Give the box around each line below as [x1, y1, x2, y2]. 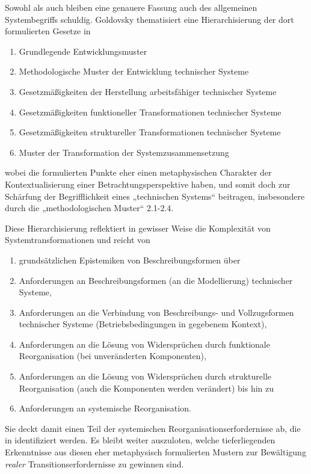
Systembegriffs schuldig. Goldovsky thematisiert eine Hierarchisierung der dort [5, 13, 294, 25]
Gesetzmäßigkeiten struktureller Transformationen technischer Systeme [19, 126, 281, 138]
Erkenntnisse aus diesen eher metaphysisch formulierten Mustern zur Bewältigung [5, 446, 306, 458]
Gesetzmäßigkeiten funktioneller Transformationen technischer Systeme [19, 105, 282, 118]
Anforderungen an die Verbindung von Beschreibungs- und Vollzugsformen [19, 306, 294, 318]
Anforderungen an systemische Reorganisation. [19, 402, 191, 414]
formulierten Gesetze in [5, 25, 91, 37]
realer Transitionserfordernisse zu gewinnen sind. [5, 457, 184, 470]
